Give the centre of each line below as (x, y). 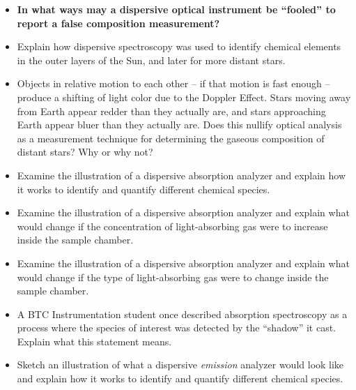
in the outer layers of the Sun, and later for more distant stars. (151, 60)
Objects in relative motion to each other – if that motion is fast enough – (173, 83)
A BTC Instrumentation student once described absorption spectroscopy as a (182, 314)
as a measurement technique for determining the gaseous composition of (171, 138)
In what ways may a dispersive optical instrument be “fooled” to (176, 9)
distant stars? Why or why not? (85, 152)
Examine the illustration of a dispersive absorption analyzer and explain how (181, 175)
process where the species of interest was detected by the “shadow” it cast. (176, 328)
